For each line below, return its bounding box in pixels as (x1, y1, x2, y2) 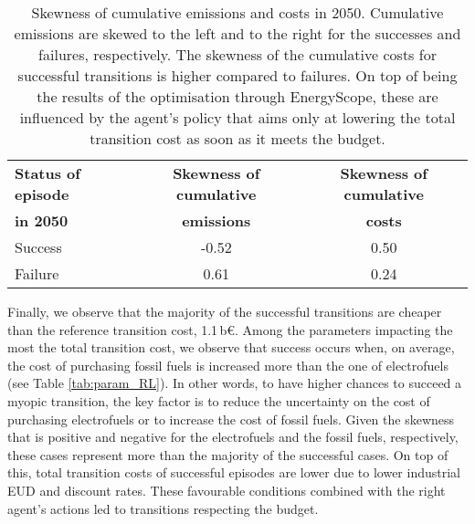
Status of (15, 162, 80, 183)
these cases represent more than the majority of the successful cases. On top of (7, 445, 449, 464)
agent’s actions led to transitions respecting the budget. (7, 498, 319, 518)
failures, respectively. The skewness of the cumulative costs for (38, 44, 437, 65)
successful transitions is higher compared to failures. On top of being (17, 65, 458, 86)
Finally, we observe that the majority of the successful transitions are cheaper (7, 302, 442, 320)
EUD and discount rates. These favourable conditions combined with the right (7, 480, 446, 499)
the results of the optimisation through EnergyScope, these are (37, 86, 438, 107)
